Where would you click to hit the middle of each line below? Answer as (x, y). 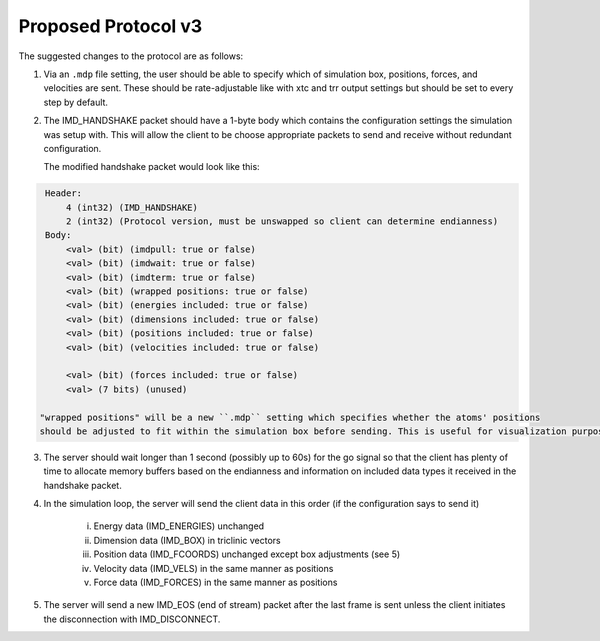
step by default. (76, 102)
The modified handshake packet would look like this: (151, 167)
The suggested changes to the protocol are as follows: (131, 56)
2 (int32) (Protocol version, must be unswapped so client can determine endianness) (282, 221)
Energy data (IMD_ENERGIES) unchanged (179, 526)
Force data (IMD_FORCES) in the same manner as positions (215, 582)
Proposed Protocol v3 (110, 26)
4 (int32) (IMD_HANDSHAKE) (132, 207)
